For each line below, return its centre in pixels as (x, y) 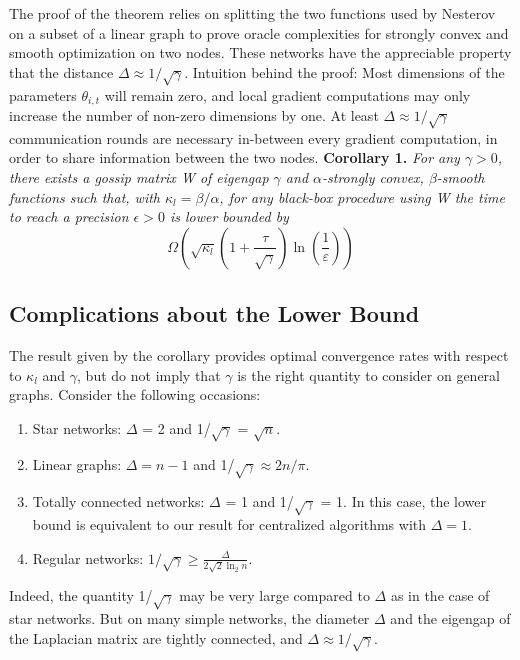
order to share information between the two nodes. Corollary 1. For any (234, 157)
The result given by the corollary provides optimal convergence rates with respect (259, 354)
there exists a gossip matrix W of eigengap (139, 176)
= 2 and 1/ (176, 427)
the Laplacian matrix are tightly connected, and (156, 637)
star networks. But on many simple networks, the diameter (189, 618)
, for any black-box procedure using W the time (362, 196)
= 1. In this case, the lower (403, 501)
